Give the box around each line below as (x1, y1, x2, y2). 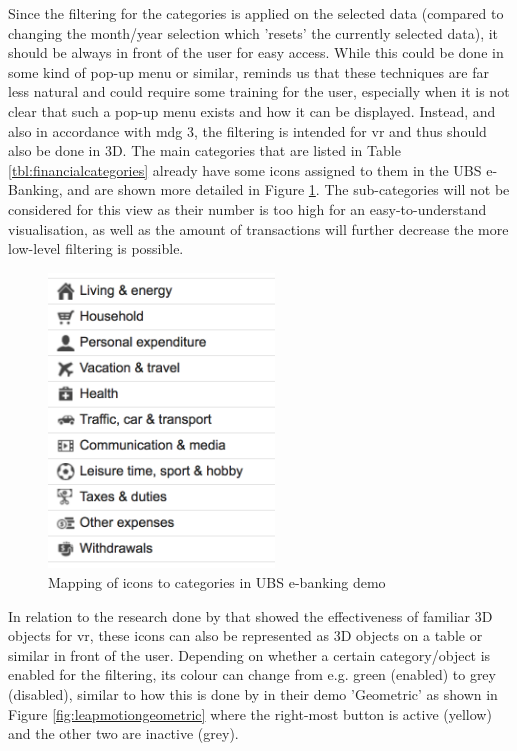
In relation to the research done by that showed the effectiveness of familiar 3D (8, 605, 493, 626)
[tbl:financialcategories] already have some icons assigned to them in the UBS (8, 159, 482, 180)
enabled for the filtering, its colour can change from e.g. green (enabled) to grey (8, 664, 496, 685)
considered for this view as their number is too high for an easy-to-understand (8, 198, 487, 219)
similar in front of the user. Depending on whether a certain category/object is (8, 644, 491, 665)
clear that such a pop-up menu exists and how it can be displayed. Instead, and (8, 100, 496, 121)
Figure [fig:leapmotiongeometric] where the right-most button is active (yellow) (8, 703, 492, 724)
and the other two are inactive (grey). (8, 723, 239, 744)
